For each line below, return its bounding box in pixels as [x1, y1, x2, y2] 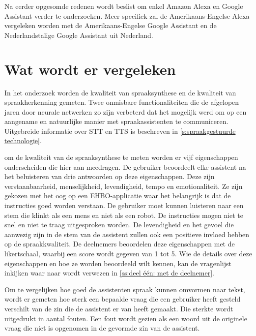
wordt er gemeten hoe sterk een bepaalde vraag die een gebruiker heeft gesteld [4, 294, 241, 304]
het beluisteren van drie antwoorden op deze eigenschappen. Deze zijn [4, 171, 215, 182]
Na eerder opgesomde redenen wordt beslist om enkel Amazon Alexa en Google [4, 1, 243, 11]
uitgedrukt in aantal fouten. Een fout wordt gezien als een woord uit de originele [4, 313, 247, 323]
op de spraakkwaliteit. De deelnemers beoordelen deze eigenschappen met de [4, 239, 235, 249]
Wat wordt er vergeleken [4, 59, 176, 79]
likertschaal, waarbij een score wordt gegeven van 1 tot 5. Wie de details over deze [4, 248, 252, 258]
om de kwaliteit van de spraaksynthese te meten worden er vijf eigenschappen [4, 152, 238, 162]
